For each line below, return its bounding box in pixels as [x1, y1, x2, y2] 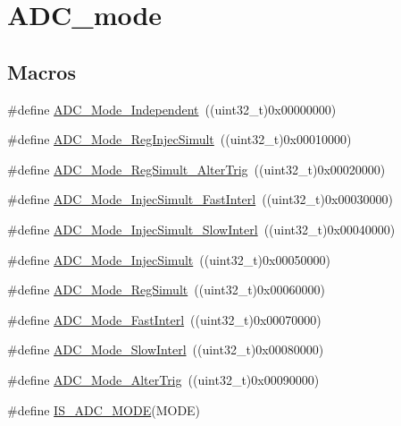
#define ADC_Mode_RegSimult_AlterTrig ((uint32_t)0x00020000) [7, 159, 386, 178]
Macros [7, 57, 76, 85]
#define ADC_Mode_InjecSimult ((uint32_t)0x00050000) [7, 250, 330, 268]
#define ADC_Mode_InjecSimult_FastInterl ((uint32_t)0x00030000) [7, 190, 393, 209]
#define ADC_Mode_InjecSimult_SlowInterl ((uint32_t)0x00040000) [7, 219, 396, 238]
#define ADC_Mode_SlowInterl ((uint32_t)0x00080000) [7, 340, 324, 359]
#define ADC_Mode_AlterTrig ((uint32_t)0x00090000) [7, 370, 320, 388]
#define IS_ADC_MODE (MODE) [7, 400, 201, 419]
